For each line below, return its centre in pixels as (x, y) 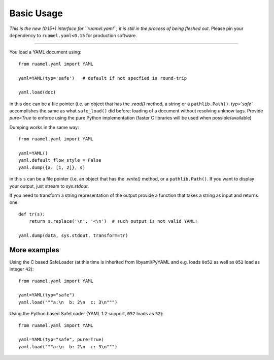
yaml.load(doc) (37, 92)
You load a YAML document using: (45, 52)
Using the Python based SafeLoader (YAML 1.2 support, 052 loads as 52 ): (87, 314)
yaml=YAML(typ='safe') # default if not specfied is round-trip (103, 78)
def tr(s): (32, 214)
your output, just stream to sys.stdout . (49, 186)
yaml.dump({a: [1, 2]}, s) (52, 167)
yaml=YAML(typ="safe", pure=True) (61, 340)
